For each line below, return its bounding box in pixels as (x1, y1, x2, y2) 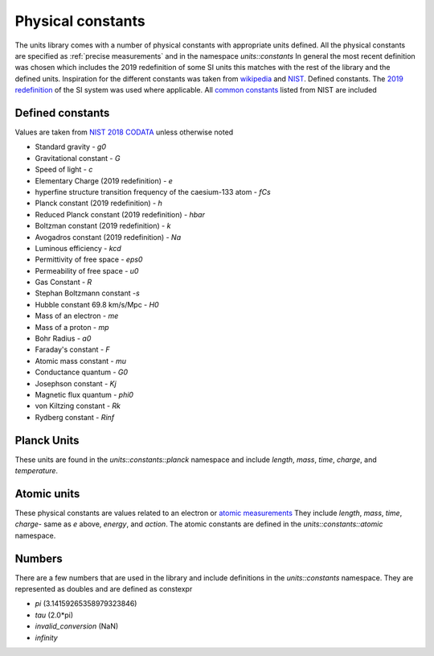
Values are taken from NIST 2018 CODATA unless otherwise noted (14, 127, 234, 137)
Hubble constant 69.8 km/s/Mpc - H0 (35, 299, 160, 309)
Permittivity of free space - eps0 (35, 254, 143, 265)
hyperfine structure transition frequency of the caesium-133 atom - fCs (35, 187, 271, 196)
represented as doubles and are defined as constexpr (14, 584, 193, 594)
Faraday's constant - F (35, 345, 110, 354)
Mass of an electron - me (35, 311, 119, 321)
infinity (35, 633, 58, 642)
